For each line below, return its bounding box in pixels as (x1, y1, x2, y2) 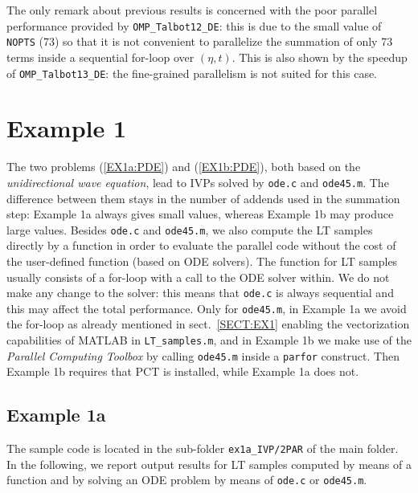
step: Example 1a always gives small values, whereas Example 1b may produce (6, 206, 394, 222)
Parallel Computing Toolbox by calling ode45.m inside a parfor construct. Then (6, 347, 400, 364)
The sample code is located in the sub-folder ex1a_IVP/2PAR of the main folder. (6, 440, 399, 457)
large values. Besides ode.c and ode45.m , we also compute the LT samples (6, 221, 373, 238)
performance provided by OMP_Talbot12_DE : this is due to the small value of (6, 17, 382, 34)
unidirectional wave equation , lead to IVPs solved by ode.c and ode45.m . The (6, 173, 389, 190)
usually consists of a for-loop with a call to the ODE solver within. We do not (6, 268, 390, 285)
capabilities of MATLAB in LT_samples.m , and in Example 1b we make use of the (6, 332, 412, 348)
